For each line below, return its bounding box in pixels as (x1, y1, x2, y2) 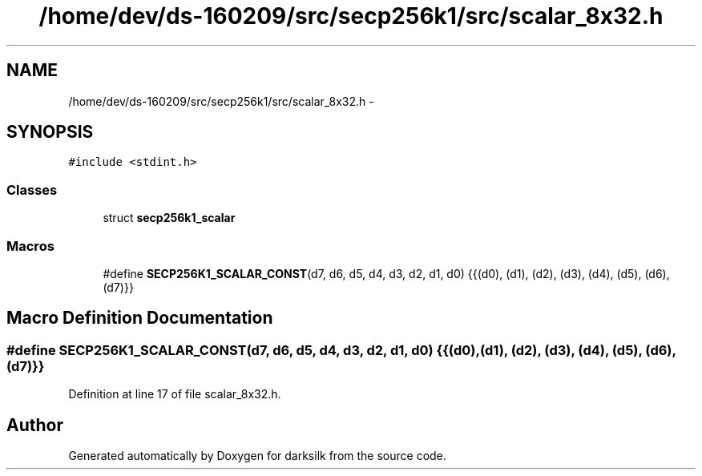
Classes (6, 181, 58, 198)
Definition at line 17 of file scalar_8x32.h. (68, 387, 281, 401)
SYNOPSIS (6, 122, 94, 143)
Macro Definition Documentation (6, 308, 273, 329)
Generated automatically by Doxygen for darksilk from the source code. (68, 449, 446, 462)
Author (6, 414, 63, 435)
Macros (6, 237, 54, 254)
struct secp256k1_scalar (103, 211, 236, 225)
